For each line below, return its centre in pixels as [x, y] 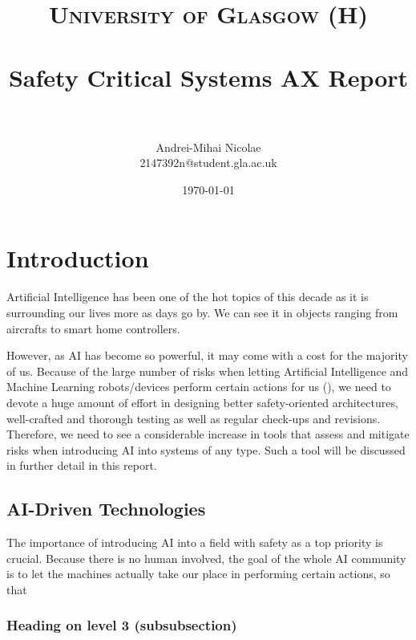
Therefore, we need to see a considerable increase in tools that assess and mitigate [208, 434]
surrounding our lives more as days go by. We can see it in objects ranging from [202, 312]
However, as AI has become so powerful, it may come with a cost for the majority [207, 355]
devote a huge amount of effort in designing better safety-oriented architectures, [202, 402]
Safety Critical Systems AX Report [208, 77]
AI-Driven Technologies [106, 509]
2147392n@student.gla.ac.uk [208, 163]
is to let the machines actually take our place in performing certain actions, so [198, 574]
